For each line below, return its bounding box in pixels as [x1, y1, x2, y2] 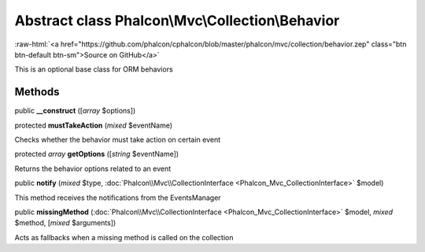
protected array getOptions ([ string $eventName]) [14, 150, 179, 159]
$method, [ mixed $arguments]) [14, 218, 116, 228]
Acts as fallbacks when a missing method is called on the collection [14, 232, 234, 242]
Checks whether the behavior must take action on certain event [14, 135, 221, 145]
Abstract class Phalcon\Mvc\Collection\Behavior [14, 12, 340, 29]
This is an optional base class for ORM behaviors [14, 65, 173, 74]
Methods [14, 85, 60, 98]
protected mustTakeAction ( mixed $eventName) [14, 120, 173, 130]
